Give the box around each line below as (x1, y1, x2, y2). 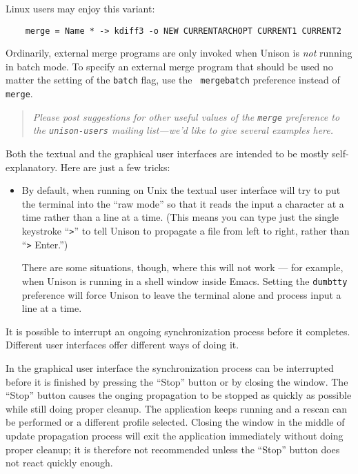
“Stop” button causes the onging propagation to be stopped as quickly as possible (6, 388, 352, 402)
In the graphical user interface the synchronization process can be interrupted (6, 360, 334, 375)
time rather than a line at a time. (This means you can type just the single (21, 210, 339, 224)
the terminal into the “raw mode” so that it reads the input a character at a (21, 196, 344, 210)
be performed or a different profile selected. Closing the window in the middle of (6, 415, 345, 429)
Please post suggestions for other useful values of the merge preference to (32, 109, 340, 124)
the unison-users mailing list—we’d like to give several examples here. (32, 123, 334, 137)
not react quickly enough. (6, 455, 113, 470)
